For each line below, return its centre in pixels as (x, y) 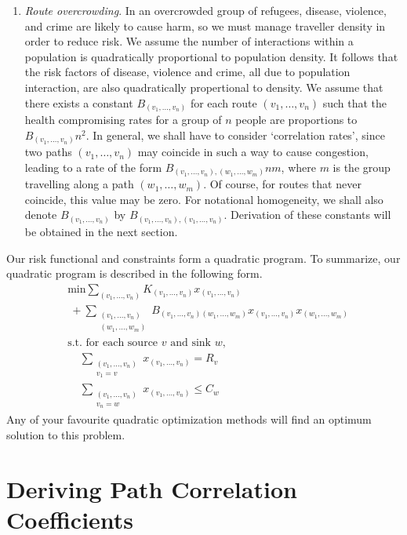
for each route (223, 102)
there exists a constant (79, 102)
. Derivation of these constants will (307, 215)
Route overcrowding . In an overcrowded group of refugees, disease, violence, (205, 10)
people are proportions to (296, 120)
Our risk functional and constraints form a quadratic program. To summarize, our (203, 258)
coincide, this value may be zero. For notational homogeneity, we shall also (204, 199)
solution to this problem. (66, 435)
